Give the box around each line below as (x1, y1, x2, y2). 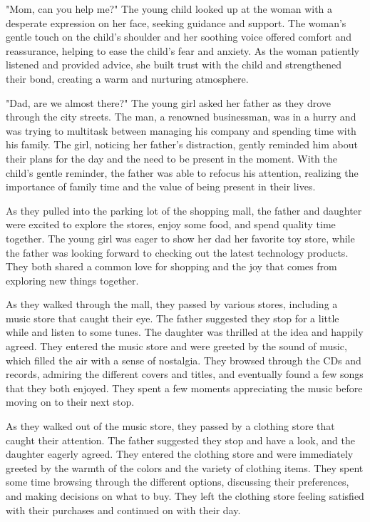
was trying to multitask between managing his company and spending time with (6, 123, 356, 138)
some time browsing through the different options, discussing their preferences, (6, 474, 349, 489)
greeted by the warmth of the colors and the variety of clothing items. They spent (6, 460, 364, 475)
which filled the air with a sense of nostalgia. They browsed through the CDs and (6, 352, 361, 367)
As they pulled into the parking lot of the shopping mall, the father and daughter (6, 203, 362, 217)
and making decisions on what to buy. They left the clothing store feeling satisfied (6, 488, 364, 503)
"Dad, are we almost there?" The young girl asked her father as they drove (6, 95, 331, 110)
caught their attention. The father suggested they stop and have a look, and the (6, 432, 355, 447)
